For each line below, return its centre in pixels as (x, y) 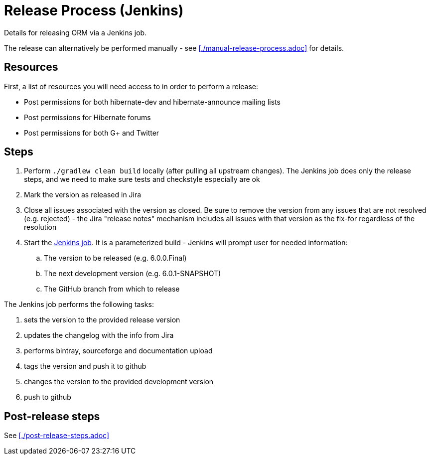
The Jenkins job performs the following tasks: (79, 305)
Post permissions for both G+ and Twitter (92, 133)
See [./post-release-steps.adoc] (57, 436)
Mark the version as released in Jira (83, 195)
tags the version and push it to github (85, 366)
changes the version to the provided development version (119, 382)
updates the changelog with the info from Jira (99, 335)
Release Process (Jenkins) (94, 10)
